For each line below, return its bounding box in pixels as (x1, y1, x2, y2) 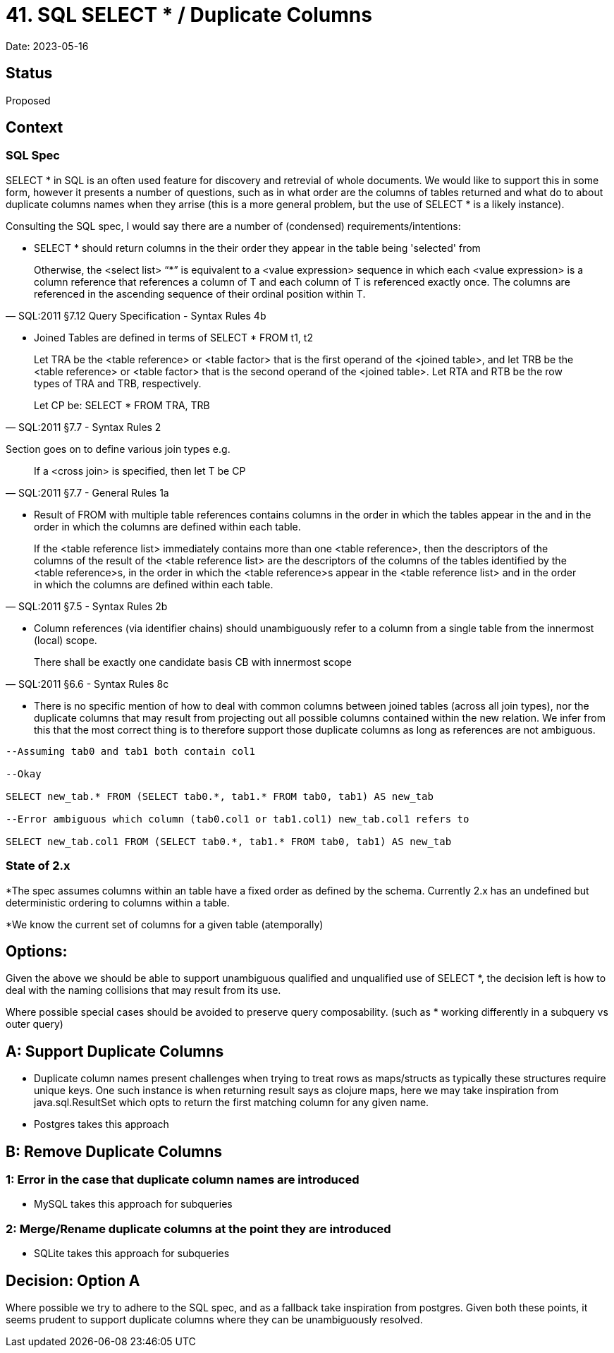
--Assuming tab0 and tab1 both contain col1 (6, 745, 256, 757)
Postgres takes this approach (34, 1118, 169, 1131)
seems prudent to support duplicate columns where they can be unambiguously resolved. (6, 1313, 423, 1326)
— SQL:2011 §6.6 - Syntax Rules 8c (6, 677, 169, 690)
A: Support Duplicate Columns (6, 1042, 224, 1060)
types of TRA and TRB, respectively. (34, 377, 202, 389)
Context (6, 119, 63, 137)
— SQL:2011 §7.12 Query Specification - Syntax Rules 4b (6, 309, 266, 322)
